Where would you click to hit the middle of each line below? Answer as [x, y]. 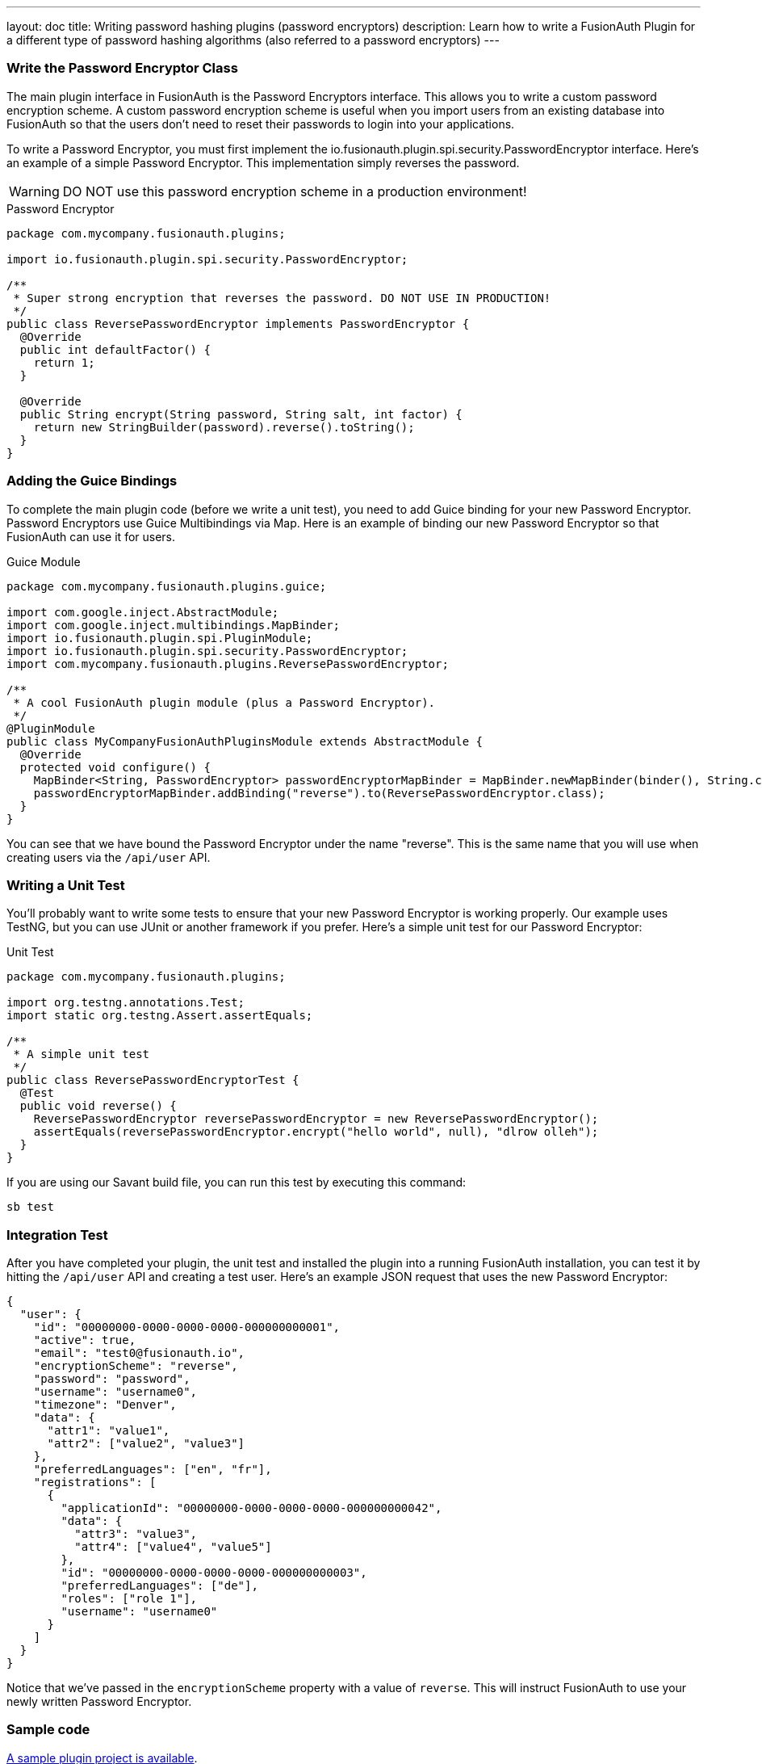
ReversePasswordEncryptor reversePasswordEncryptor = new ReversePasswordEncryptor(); [316, 1119]
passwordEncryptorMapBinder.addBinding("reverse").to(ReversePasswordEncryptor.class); [319, 793]
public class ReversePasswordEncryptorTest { [153, 1080]
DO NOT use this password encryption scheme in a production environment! [295, 191]
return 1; [64, 362]
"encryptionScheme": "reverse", [136, 1366]
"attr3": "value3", [136, 1534]
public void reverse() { [98, 1106]
